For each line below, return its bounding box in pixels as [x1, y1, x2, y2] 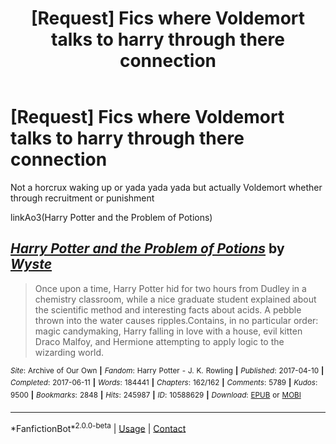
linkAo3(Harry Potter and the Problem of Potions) [10, 211, 213, 223]
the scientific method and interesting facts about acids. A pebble [34, 303, 302, 316]
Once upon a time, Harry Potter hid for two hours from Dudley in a [34, 282, 307, 294]
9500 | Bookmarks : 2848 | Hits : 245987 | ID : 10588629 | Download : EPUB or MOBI [10, 390, 302, 401]
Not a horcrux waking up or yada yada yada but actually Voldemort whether [10, 181, 323, 193]
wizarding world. [34, 346, 105, 358]
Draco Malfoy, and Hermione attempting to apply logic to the [34, 335, 285, 347]
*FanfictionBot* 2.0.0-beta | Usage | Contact [10, 420, 187, 434]
